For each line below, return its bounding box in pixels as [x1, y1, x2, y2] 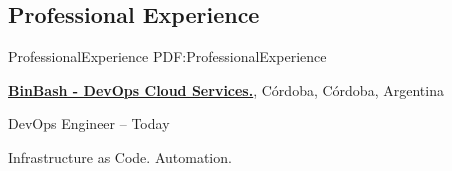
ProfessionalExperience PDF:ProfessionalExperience [8, 46, 327, 67]
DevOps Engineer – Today [8, 113, 170, 134]
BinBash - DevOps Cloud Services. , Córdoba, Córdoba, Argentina [8, 79, 444, 100]
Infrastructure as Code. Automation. [8, 146, 232, 167]
